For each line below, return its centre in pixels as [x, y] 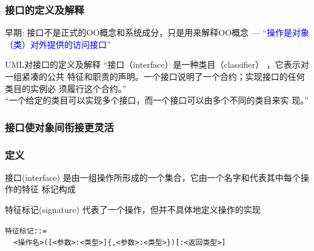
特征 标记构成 [48, 189]
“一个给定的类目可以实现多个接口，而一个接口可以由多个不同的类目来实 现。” [157, 100]
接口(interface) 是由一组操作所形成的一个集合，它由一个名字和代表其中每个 [153, 177]
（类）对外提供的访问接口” [58, 44]
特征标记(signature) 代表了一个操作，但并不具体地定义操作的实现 [133, 210]
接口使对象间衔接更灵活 [59, 127]
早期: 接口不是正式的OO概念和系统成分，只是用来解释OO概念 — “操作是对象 [157, 32]
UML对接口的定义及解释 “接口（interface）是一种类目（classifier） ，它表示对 [157, 64]
